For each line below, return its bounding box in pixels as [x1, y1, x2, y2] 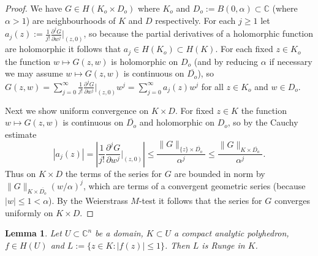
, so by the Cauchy [227, 116, 298, 129]
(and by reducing [194, 55, 259, 67]
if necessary [269, 55, 312, 67]
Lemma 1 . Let [5, 227, 62, 239]
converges [274, 194, 310, 207]
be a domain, [95, 227, 143, 239]
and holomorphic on [139, 116, 214, 129]
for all [201, 80, 224, 92]
